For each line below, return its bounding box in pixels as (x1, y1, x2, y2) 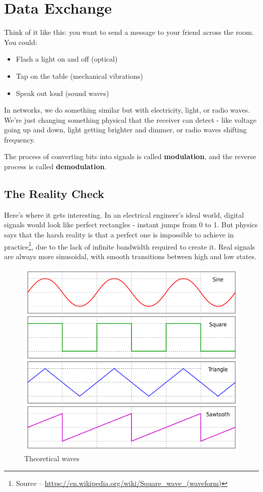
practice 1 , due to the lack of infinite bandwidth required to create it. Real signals (4, 239, 255, 252)
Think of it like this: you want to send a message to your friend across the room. (4, 27, 254, 37)
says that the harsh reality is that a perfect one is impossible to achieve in (4, 229, 234, 240)
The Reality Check (4, 186, 104, 202)
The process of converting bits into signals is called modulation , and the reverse (4, 151, 256, 162)
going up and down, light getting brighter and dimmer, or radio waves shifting (4, 124, 247, 135)
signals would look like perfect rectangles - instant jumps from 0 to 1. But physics (4, 219, 258, 230)
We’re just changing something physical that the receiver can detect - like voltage (4, 114, 256, 125)
